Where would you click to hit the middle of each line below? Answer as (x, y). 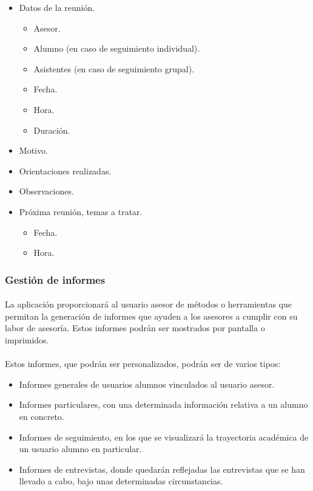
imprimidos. (27, 339)
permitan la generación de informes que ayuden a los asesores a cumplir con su (151, 316)
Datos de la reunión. (57, 7)
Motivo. (33, 150)
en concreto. (42, 416)
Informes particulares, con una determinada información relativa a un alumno (163, 404)
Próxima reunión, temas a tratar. (81, 211)
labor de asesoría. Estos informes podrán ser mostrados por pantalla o (135, 328)
